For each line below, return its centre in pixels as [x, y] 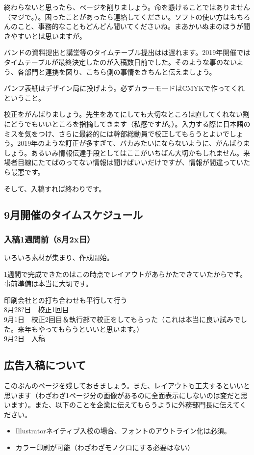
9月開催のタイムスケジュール [74, 215]
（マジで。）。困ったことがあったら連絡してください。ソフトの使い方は [117, 16]
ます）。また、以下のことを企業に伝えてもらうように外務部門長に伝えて [125, 405]
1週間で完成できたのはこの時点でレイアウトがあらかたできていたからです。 [126, 274]
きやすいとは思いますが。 [45, 36]
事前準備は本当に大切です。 [48, 283]
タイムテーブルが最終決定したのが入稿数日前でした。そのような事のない [120, 62]
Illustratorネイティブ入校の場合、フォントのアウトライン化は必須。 [123, 431]
